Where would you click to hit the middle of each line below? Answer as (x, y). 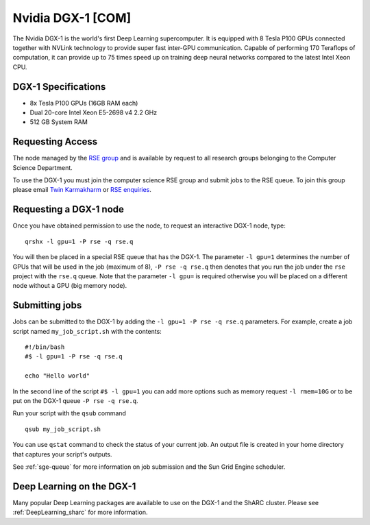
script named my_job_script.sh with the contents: (87, 331)
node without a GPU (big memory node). (70, 286)
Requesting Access (55, 142)
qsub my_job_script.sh (63, 429)
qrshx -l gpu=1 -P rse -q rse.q (79, 241)
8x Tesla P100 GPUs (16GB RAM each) (84, 103)
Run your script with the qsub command (70, 413)
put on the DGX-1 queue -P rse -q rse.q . (75, 400)
